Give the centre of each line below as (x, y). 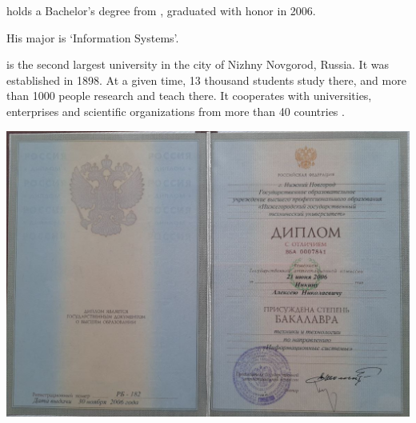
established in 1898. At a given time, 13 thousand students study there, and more (206, 80)
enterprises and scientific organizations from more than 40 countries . (176, 111)
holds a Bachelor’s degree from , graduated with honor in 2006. (161, 10)
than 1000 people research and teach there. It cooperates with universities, (189, 96)
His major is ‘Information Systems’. (93, 37)
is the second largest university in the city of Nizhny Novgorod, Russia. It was (198, 64)
